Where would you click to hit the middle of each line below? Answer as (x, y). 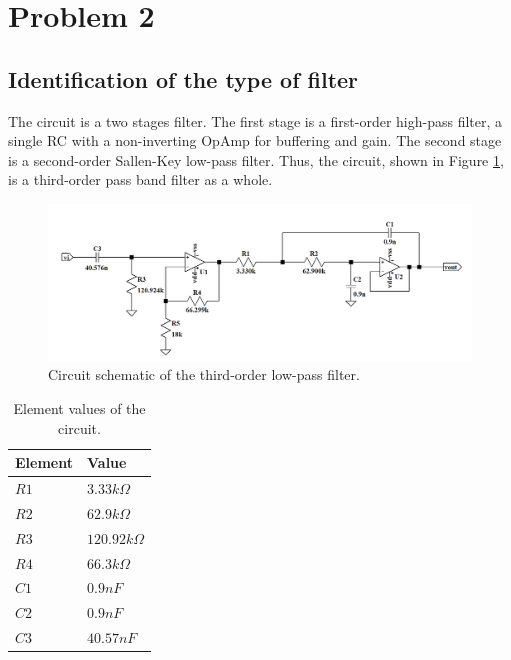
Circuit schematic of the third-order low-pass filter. (204, 374)
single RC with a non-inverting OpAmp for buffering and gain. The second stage (255, 140)
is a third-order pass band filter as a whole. (140, 179)
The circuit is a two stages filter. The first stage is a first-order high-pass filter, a (255, 120)
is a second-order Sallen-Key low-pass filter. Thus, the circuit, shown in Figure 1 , (256, 159)
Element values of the (79, 408)
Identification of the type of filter (183, 78)
